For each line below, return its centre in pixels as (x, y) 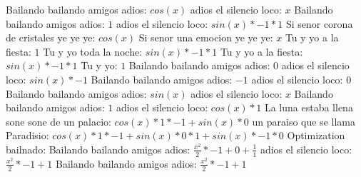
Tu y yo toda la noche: (93, 51)
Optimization (316, 135)
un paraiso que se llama (304, 121)
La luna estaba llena (309, 107)
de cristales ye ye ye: (51, 37)
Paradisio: (27, 135)
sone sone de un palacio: (59, 121)
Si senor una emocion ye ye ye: (206, 37)
